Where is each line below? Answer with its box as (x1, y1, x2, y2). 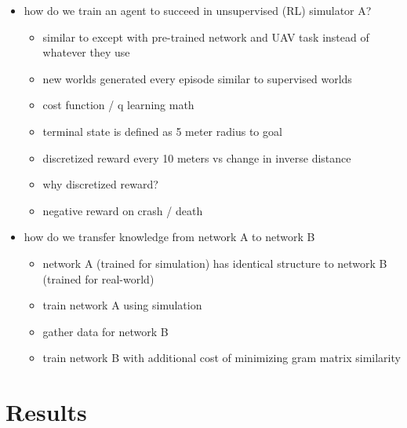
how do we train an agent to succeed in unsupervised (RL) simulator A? (24, 2, 372, 18)
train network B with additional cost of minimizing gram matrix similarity (42, 349, 401, 366)
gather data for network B (42, 323, 169, 339)
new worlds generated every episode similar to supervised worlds (42, 70, 352, 86)
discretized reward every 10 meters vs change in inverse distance (42, 149, 351, 166)
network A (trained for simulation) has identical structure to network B (42, 254, 387, 271)
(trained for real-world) (42, 270, 154, 287)
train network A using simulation (42, 297, 202, 313)
